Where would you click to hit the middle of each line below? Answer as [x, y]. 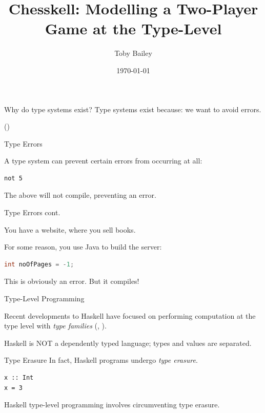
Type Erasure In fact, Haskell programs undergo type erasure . [101, 360]
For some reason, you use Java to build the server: [83, 247]
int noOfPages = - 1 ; [39, 264]
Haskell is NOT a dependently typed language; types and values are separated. [128, 343]
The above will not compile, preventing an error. [80, 195]
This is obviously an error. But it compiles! [72, 281]
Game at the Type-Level [133, 28]
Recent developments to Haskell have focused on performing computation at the [130, 315]
